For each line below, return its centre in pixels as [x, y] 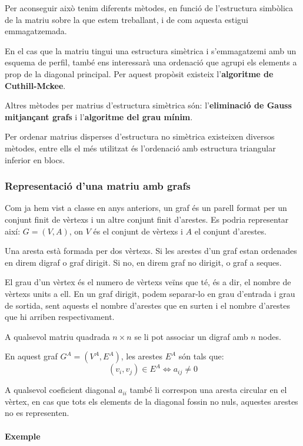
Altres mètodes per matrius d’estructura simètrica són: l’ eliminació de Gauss [148, 105]
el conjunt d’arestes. [230, 231]
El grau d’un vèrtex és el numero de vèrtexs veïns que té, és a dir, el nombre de [148, 282]
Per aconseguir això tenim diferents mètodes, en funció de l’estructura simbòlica [149, 8]
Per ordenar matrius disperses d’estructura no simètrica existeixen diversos [140, 136]
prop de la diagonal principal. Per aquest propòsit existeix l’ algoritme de [139, 73]
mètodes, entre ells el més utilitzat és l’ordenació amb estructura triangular [140, 148]
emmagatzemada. [36, 31]
